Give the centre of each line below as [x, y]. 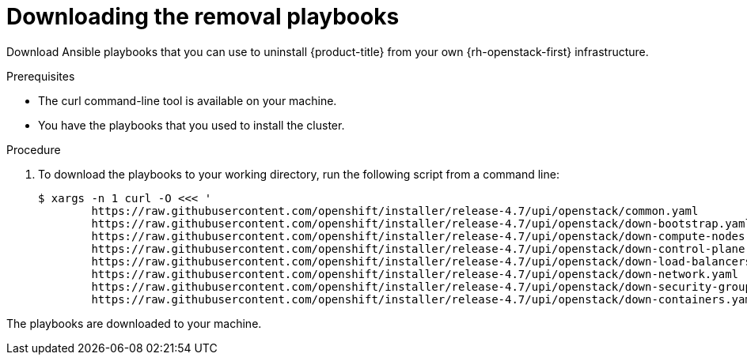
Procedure [34, 149]
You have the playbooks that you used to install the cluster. [191, 125]
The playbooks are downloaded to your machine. [134, 323]
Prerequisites [41, 76]
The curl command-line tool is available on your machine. [188, 100]
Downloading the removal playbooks [203, 17]
